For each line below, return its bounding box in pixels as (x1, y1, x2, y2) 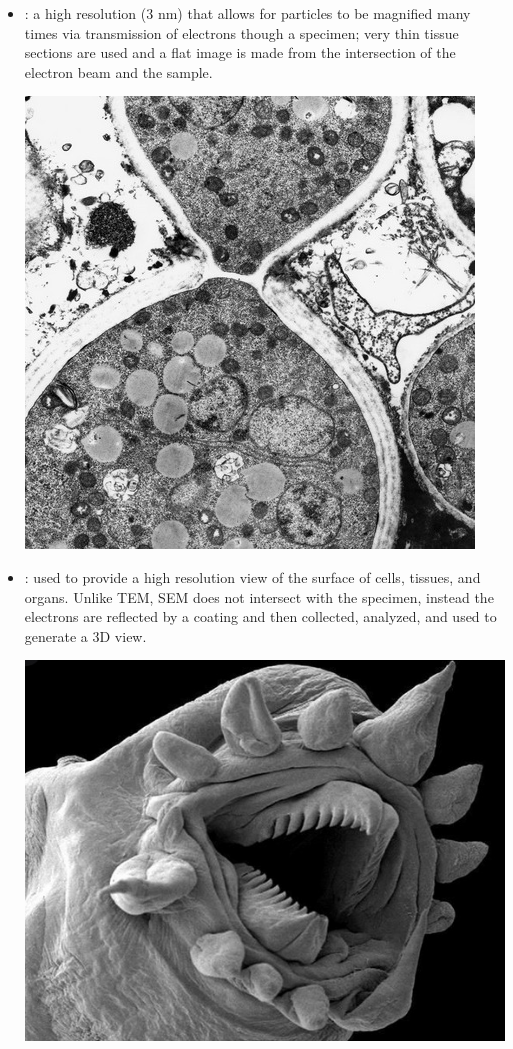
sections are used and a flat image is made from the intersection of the (24, 42, 456, 63)
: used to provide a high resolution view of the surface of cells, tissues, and (24, 566, 481, 587)
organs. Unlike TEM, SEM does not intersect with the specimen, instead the (24, 586, 494, 607)
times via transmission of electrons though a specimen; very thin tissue (24, 22, 459, 43)
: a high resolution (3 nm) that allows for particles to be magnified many (24, 3, 471, 23)
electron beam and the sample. (24, 61, 213, 82)
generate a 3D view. (24, 625, 147, 646)
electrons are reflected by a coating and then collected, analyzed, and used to (24, 606, 497, 627)
